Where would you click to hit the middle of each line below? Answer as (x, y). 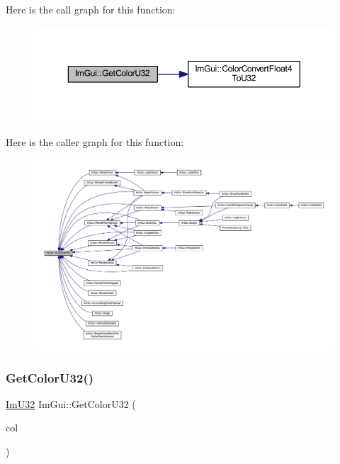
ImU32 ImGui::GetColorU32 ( (71, 403)
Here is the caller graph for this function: (95, 141)
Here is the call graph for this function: (91, 9)
